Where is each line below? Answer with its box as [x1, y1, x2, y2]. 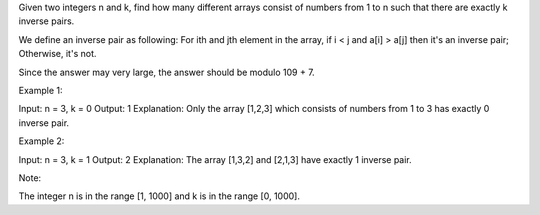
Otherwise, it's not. [18, 48, 97, 60]
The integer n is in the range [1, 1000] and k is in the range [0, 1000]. [18, 190, 300, 202]
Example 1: [18, 84, 63, 96]
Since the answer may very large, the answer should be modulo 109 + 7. [18, 66, 315, 78]
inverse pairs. [18, 15, 75, 27]
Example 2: [18, 135, 65, 147]
